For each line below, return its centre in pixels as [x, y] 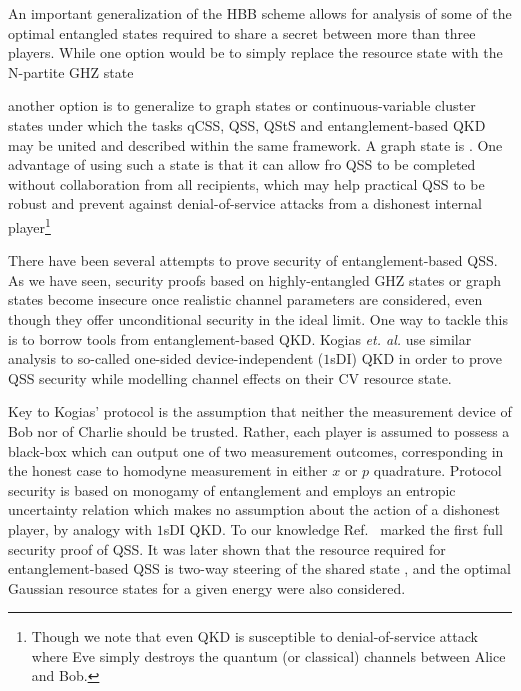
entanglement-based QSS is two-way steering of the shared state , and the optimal [259, 568]
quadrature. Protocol [437, 470]
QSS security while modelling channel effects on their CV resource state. [230, 377]
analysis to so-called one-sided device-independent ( [166, 358]
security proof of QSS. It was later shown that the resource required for [227, 548]
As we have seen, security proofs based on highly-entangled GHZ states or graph [255, 279]
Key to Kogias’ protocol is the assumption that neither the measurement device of [260, 411]
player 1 [29, 225]
